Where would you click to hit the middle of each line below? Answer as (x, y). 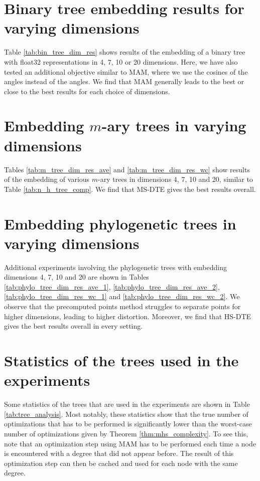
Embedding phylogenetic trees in (120, 223)
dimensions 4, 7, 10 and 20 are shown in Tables (77, 277)
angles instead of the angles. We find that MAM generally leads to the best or (124, 81)
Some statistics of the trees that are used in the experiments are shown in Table (127, 404)
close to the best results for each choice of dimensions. (87, 91)
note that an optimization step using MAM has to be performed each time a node (130, 443)
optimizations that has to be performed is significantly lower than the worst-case (128, 424)
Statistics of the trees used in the (121, 360)
